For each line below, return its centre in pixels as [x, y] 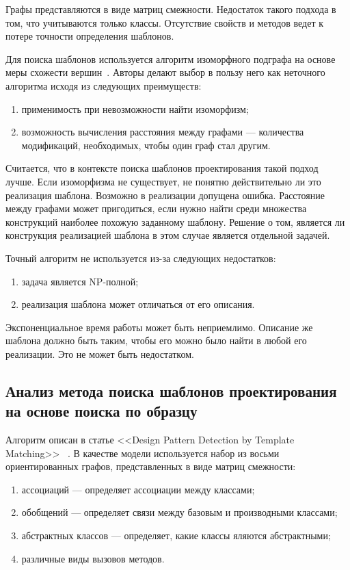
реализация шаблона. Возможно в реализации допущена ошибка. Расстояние [165, 195]
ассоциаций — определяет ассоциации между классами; [138, 489]
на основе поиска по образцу [102, 411]
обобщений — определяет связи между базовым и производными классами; [179, 512]
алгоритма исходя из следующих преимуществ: [104, 85]
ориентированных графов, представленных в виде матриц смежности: [151, 466]
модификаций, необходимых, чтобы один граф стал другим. [146, 145]
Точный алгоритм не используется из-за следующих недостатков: [141, 258]
